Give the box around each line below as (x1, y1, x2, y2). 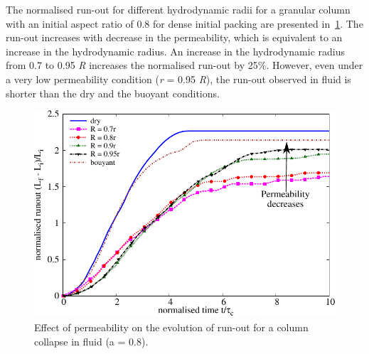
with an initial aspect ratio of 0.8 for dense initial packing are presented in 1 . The (6, 16, 363, 31)
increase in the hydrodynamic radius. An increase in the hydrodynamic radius (6, 43, 345, 58)
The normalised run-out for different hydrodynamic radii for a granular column (6, 2, 351, 16)
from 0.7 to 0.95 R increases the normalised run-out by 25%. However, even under (6, 58, 363, 73)
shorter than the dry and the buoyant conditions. (6, 85, 220, 100)
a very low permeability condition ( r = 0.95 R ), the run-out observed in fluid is (6, 71, 351, 86)
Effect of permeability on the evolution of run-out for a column (34, 320, 309, 335)
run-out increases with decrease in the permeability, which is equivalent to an (6, 30, 343, 45)
